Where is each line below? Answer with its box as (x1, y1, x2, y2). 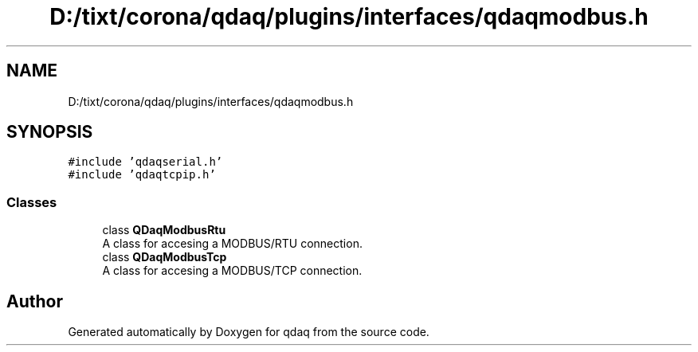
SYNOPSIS (6, 122, 93, 143)
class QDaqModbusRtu (102, 223, 226, 237)
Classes (6, 194, 57, 210)
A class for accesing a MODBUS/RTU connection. (102, 237, 363, 251)
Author (6, 291, 63, 311)
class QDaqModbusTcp (102, 250, 227, 264)
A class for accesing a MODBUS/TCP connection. (102, 264, 363, 278)
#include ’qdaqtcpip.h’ (68, 168, 216, 182)
